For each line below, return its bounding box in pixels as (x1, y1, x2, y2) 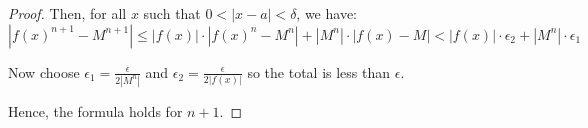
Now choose (8, 61, 80, 82)
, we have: (296, 3, 357, 23)
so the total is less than (247, 61, 391, 82)
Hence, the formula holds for (8, 100, 183, 121)
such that (143, 3, 201, 23)
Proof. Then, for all (8, 3, 127, 23)
